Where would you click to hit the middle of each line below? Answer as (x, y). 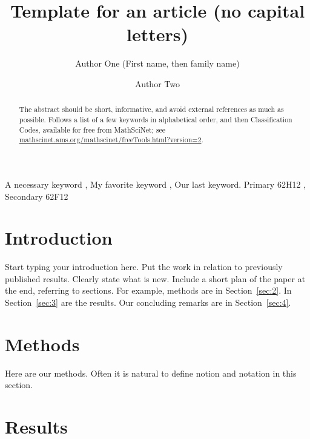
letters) (157, 34)
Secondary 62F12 (37, 196)
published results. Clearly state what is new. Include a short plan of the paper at (155, 278)
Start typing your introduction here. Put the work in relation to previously (144, 267)
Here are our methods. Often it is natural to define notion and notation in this (151, 373)
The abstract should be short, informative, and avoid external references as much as (151, 109)
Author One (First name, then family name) (157, 63)
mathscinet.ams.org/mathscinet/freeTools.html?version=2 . (111, 140)
